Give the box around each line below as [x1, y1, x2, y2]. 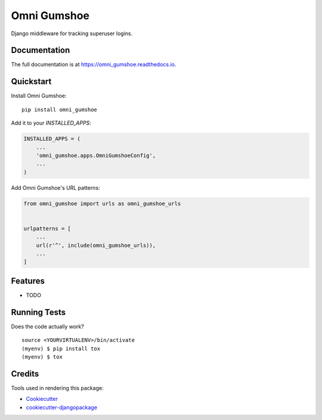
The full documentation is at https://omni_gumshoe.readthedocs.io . [11, 61, 177, 68]
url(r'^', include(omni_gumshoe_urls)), [36, 242, 156, 249]
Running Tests [11, 307, 66, 317]
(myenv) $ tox [21, 353, 63, 360]
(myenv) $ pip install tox [21, 345, 101, 352]
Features [11, 276, 45, 286]
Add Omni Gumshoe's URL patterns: [11, 184, 101, 191]
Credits [11, 369, 39, 379]
